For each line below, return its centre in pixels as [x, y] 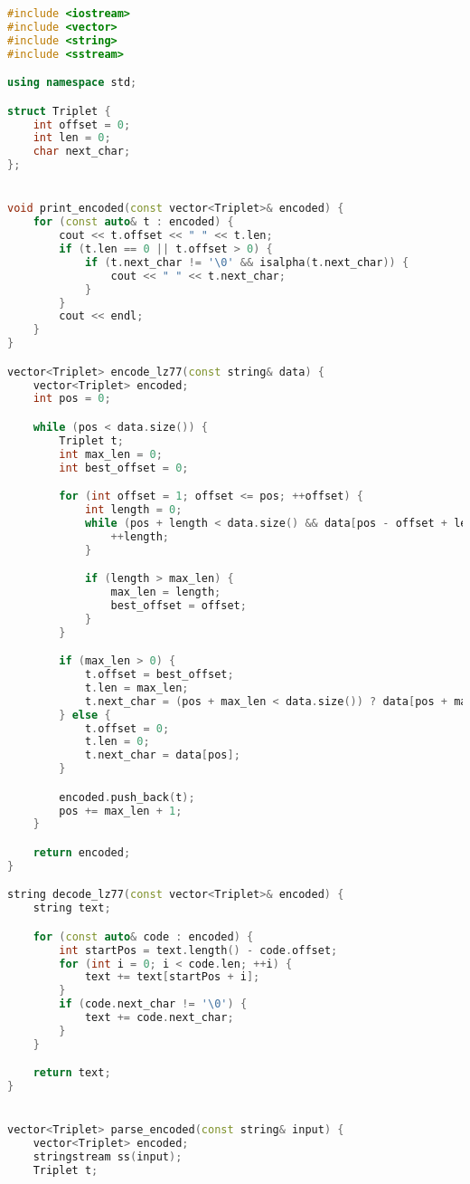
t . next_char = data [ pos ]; [162, 755]
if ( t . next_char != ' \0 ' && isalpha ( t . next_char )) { [247, 262]
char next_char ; [82, 152]
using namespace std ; [72, 83]
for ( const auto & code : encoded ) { [143, 936]
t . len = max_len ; [136, 687]
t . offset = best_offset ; [159, 675]
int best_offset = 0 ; [124, 468]
